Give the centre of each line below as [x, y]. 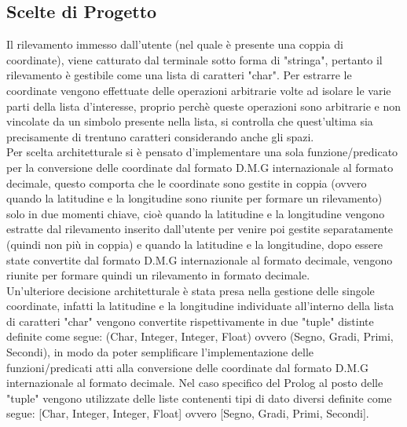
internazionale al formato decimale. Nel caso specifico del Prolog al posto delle [195, 383]
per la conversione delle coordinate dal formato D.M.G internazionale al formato [200, 167]
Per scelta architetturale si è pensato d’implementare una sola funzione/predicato [202, 152]
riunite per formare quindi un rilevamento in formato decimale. [158, 275]
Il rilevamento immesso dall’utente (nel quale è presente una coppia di [175, 44]
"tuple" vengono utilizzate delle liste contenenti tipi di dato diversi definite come [199, 398]
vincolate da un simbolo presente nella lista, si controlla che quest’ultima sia [190, 121]
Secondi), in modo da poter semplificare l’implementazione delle [160, 352]
